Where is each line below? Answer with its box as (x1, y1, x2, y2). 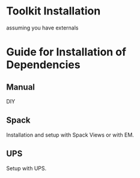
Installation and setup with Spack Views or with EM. (6, 131, 134, 138)
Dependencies (6, 58, 81, 72)
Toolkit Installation (6, 4, 101, 18)
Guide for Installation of (6, 45, 127, 59)
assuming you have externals (6, 24, 79, 31)
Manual (6, 82, 35, 92)
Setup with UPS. (6, 164, 47, 172)
